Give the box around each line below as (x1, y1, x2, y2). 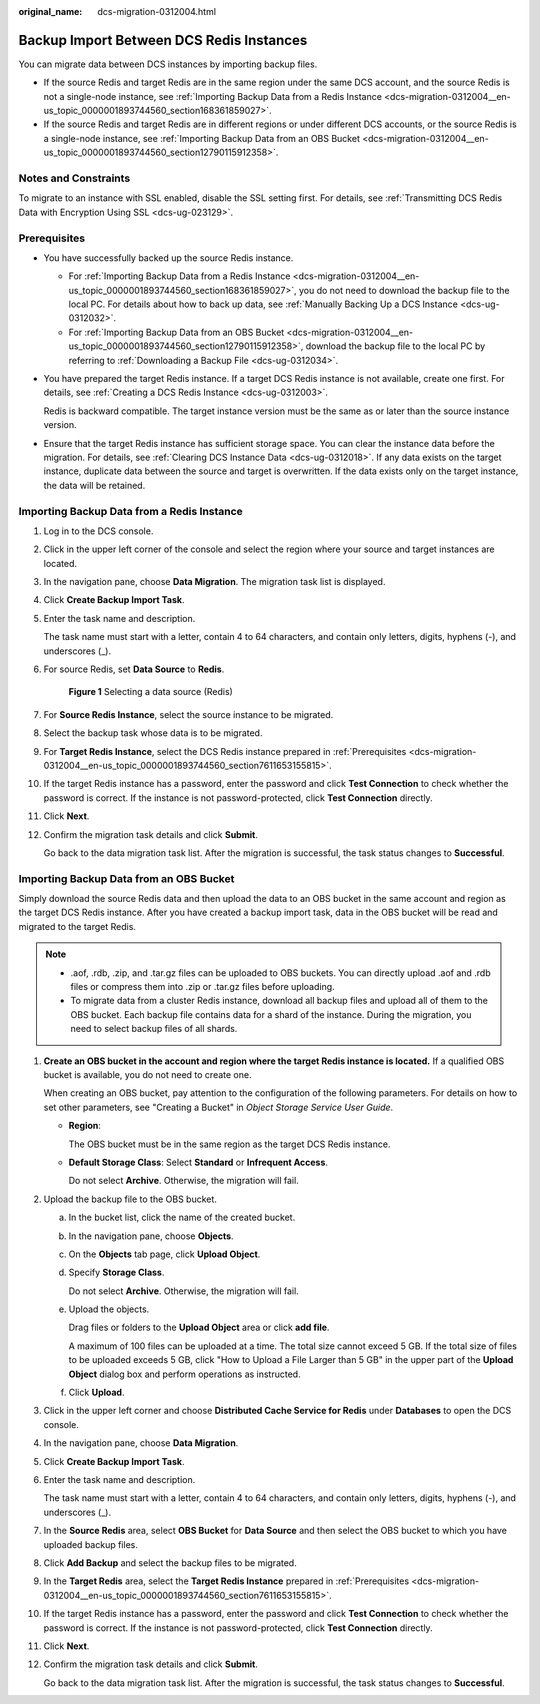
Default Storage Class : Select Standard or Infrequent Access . (68, 1156, 329, 1168)
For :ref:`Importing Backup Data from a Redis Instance (68, 270, 291, 282)
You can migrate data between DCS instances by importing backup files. (18, 58, 318, 70)
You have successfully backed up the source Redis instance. (43, 251, 294, 264)
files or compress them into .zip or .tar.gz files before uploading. (70, 981, 335, 993)
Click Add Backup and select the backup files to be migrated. (43, 1556, 297, 1569)
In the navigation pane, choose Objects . (68, 1230, 234, 1242)
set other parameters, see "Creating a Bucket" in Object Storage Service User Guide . (43, 1101, 394, 1113)
